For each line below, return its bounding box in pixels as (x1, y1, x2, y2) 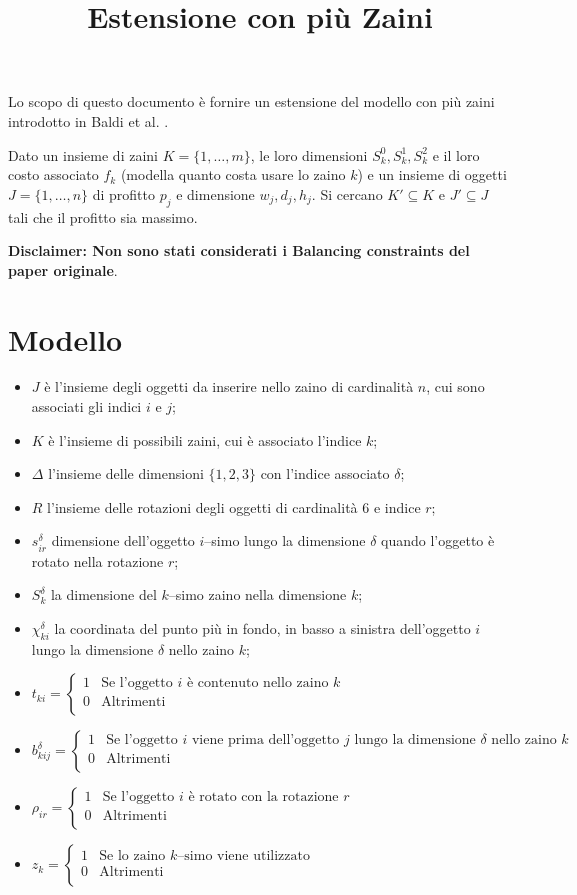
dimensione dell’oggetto (51, 530, 195, 551)
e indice (373, 496, 421, 517)
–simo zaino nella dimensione (168, 584, 347, 605)
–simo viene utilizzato (177, 848, 310, 863)
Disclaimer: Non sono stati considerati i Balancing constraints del (8, 240, 470, 261)
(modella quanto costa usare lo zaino (120, 164, 346, 185)
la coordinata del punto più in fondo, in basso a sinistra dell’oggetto (54, 617, 471, 638)
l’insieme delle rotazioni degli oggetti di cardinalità (47, 496, 358, 517)
